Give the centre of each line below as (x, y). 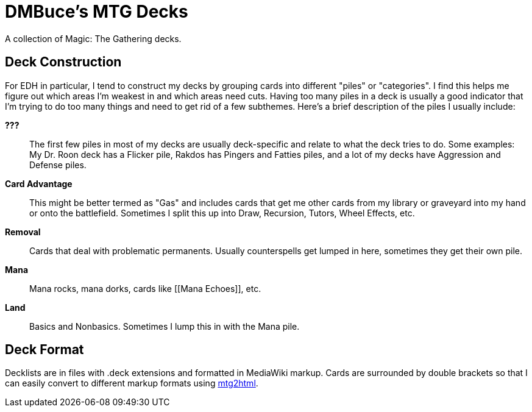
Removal (23, 232)
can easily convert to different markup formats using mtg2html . (132, 383)
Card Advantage (39, 183)
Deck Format (44, 350)
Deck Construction (63, 62)
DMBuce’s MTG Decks (97, 12)
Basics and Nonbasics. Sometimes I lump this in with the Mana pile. (165, 326)
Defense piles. (58, 165)
